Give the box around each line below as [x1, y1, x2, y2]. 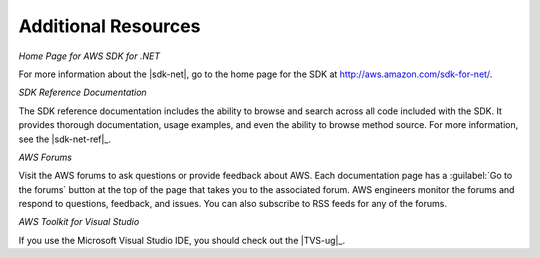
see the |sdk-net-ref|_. [18, 133, 112, 145]
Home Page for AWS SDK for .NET [18, 50, 160, 62]
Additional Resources [18, 15, 201, 37]
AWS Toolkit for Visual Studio [18, 216, 140, 228]
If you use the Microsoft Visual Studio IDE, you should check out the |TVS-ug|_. [18, 234, 345, 246]
